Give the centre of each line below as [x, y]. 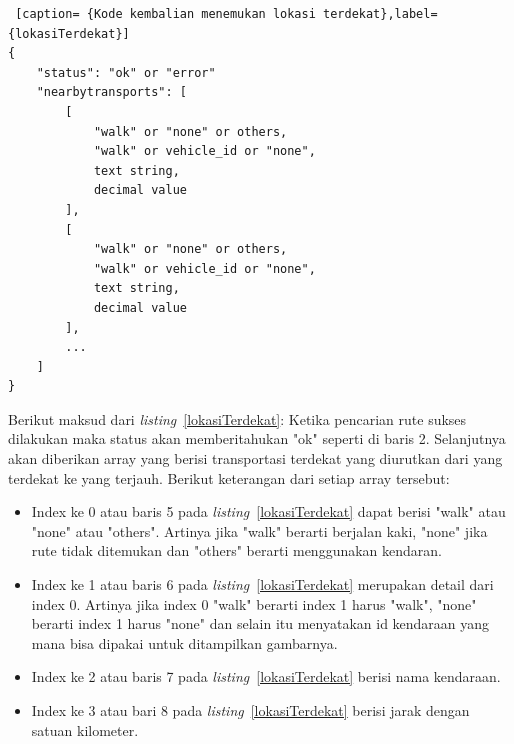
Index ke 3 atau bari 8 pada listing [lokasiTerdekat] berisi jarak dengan [250, 710]
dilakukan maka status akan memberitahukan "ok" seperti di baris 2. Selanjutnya [257, 438]
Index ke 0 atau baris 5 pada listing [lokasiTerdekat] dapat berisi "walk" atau [268, 511]
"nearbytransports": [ [111, 92]
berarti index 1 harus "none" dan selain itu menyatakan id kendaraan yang [260, 623]
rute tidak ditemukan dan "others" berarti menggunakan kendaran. [236, 550]
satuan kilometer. [85, 729]
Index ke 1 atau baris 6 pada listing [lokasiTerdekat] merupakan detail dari [262, 584]
